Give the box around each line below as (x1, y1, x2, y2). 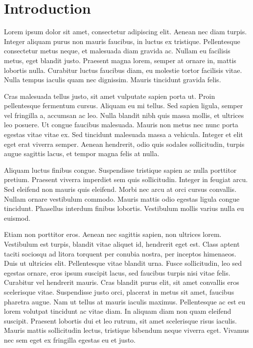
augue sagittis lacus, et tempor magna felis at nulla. (4, 148, 160, 159)
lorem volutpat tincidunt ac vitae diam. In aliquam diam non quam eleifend (4, 306, 231, 316)
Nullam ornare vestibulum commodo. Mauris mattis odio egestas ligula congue (4, 193, 240, 204)
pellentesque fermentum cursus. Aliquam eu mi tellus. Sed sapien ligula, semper (4, 100, 243, 111)
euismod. (4, 212, 31, 223)
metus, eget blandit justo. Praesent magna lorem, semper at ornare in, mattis (4, 55, 236, 65)
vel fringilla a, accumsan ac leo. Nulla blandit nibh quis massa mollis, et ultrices (4, 110, 244, 120)
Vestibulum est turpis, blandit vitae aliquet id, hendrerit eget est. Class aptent (4, 239, 240, 249)
